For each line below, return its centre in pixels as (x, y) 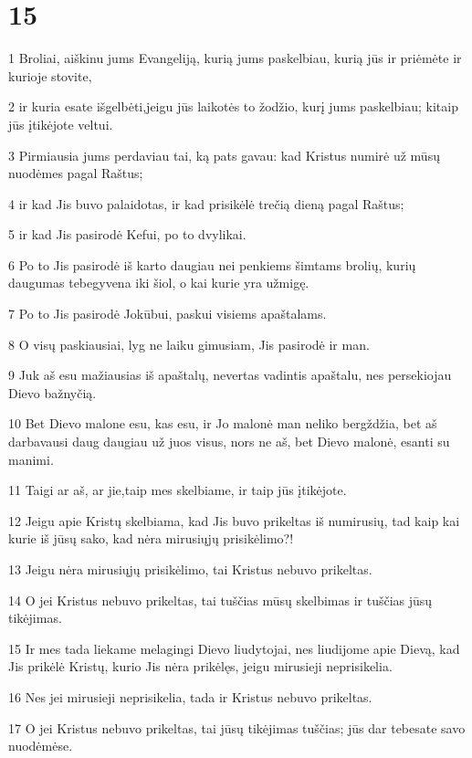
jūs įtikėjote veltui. (61, 124)
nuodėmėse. (41, 746)
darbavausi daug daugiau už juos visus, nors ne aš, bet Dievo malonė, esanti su (229, 442)
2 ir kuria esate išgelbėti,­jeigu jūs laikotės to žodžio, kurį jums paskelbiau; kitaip (233, 106)
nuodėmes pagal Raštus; (76, 173)
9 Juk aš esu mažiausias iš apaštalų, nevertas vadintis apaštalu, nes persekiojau (230, 375)
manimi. (31, 459)
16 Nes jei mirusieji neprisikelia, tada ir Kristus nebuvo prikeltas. (190, 696)
